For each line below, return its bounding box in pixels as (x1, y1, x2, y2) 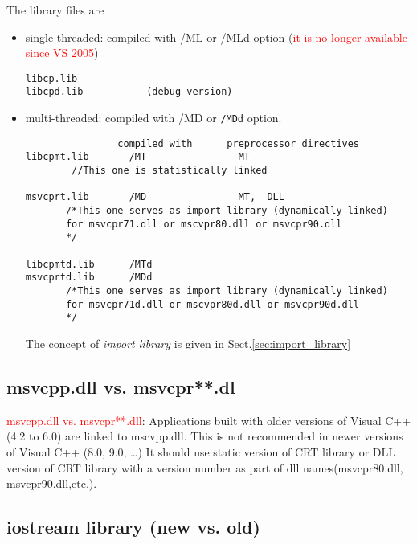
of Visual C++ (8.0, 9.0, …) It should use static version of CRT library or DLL (6, 443, 395, 460)
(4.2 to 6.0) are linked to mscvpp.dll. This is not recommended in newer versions (6, 427, 403, 444)
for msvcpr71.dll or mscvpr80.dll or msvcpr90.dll (65, 218, 342, 230)
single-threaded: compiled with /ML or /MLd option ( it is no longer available (25, 28, 407, 45)
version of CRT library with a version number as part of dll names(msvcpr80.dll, (6, 459, 403, 476)
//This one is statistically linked (72, 165, 268, 177)
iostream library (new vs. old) (6, 514, 260, 539)
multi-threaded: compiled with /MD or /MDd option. (25, 109, 282, 126)
